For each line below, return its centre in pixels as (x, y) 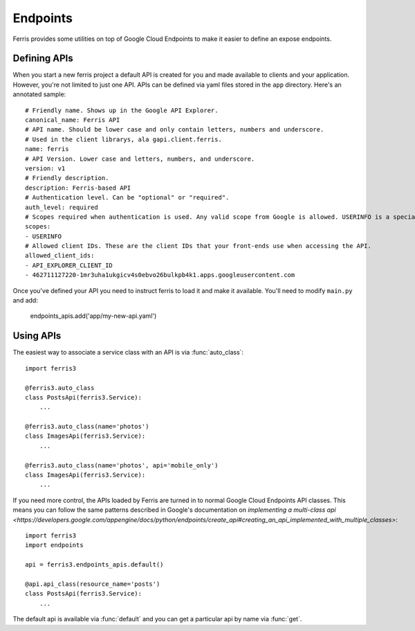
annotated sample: (39, 94)
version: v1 (45, 168)
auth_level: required (62, 207)
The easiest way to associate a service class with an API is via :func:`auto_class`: (128, 353)
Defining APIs (43, 59)
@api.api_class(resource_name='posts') (93, 584)
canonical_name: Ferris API (73, 120)
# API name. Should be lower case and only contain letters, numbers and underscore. (175, 130)
